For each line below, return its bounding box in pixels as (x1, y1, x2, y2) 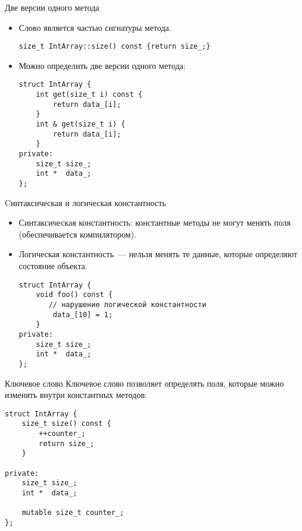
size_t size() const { (21, 419, 111, 428)
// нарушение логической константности (48, 300, 206, 309)
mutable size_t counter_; (21, 508, 124, 517)
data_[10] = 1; (53, 310, 113, 319)
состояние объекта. (18, 260, 87, 272)
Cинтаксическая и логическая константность (5, 196, 166, 208)
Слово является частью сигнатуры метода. (18, 21, 172, 33)
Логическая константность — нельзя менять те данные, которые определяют (18, 248, 298, 260)
